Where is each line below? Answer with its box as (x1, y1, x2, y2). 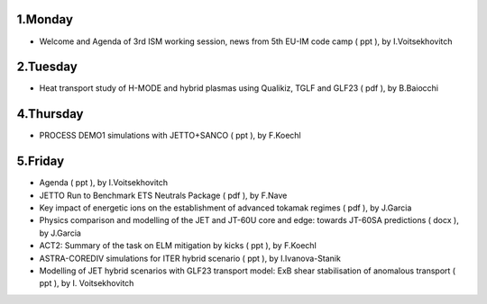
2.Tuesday (16, 59, 78, 75)
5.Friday (16, 154, 65, 169)
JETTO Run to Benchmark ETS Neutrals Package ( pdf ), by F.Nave (39, 190, 288, 201)
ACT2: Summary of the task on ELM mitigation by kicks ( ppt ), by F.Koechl (39, 240, 317, 251)
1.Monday (16, 12, 74, 27)
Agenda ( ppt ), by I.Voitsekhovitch (39, 177, 169, 188)
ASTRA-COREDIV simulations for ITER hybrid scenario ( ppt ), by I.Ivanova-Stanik (39, 253, 342, 264)
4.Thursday (16, 106, 84, 121)
